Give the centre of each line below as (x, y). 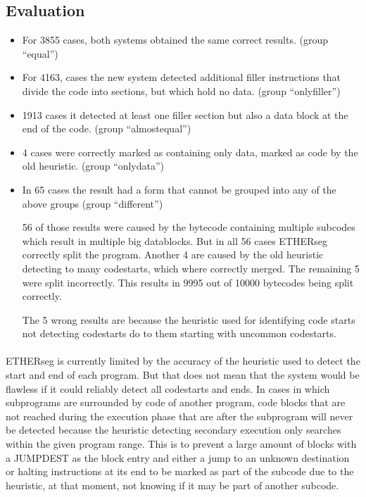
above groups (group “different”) (93, 203)
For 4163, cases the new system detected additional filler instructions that (182, 77)
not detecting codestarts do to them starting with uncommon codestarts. (179, 333)
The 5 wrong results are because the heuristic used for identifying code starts (189, 319)
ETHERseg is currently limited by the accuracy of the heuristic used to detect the (183, 361)
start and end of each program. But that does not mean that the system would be (183, 375)
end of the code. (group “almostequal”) (107, 128)
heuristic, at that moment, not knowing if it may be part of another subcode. (172, 485)
